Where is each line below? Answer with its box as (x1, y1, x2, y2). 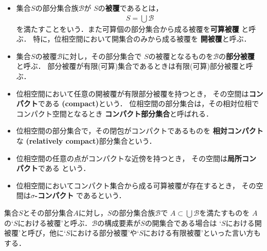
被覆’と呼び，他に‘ (4, 227, 66, 238)
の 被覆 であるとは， (98, 3, 163, 13)
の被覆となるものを (148, 50, 213, 61)
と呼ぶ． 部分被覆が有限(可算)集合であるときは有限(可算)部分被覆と (16, 61, 246, 71)
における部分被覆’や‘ (70, 227, 139, 238)
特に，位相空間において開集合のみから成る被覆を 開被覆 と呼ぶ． (33, 33, 251, 44)
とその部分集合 (23, 207, 74, 218)
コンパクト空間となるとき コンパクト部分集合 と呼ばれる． (16, 108, 213, 119)
